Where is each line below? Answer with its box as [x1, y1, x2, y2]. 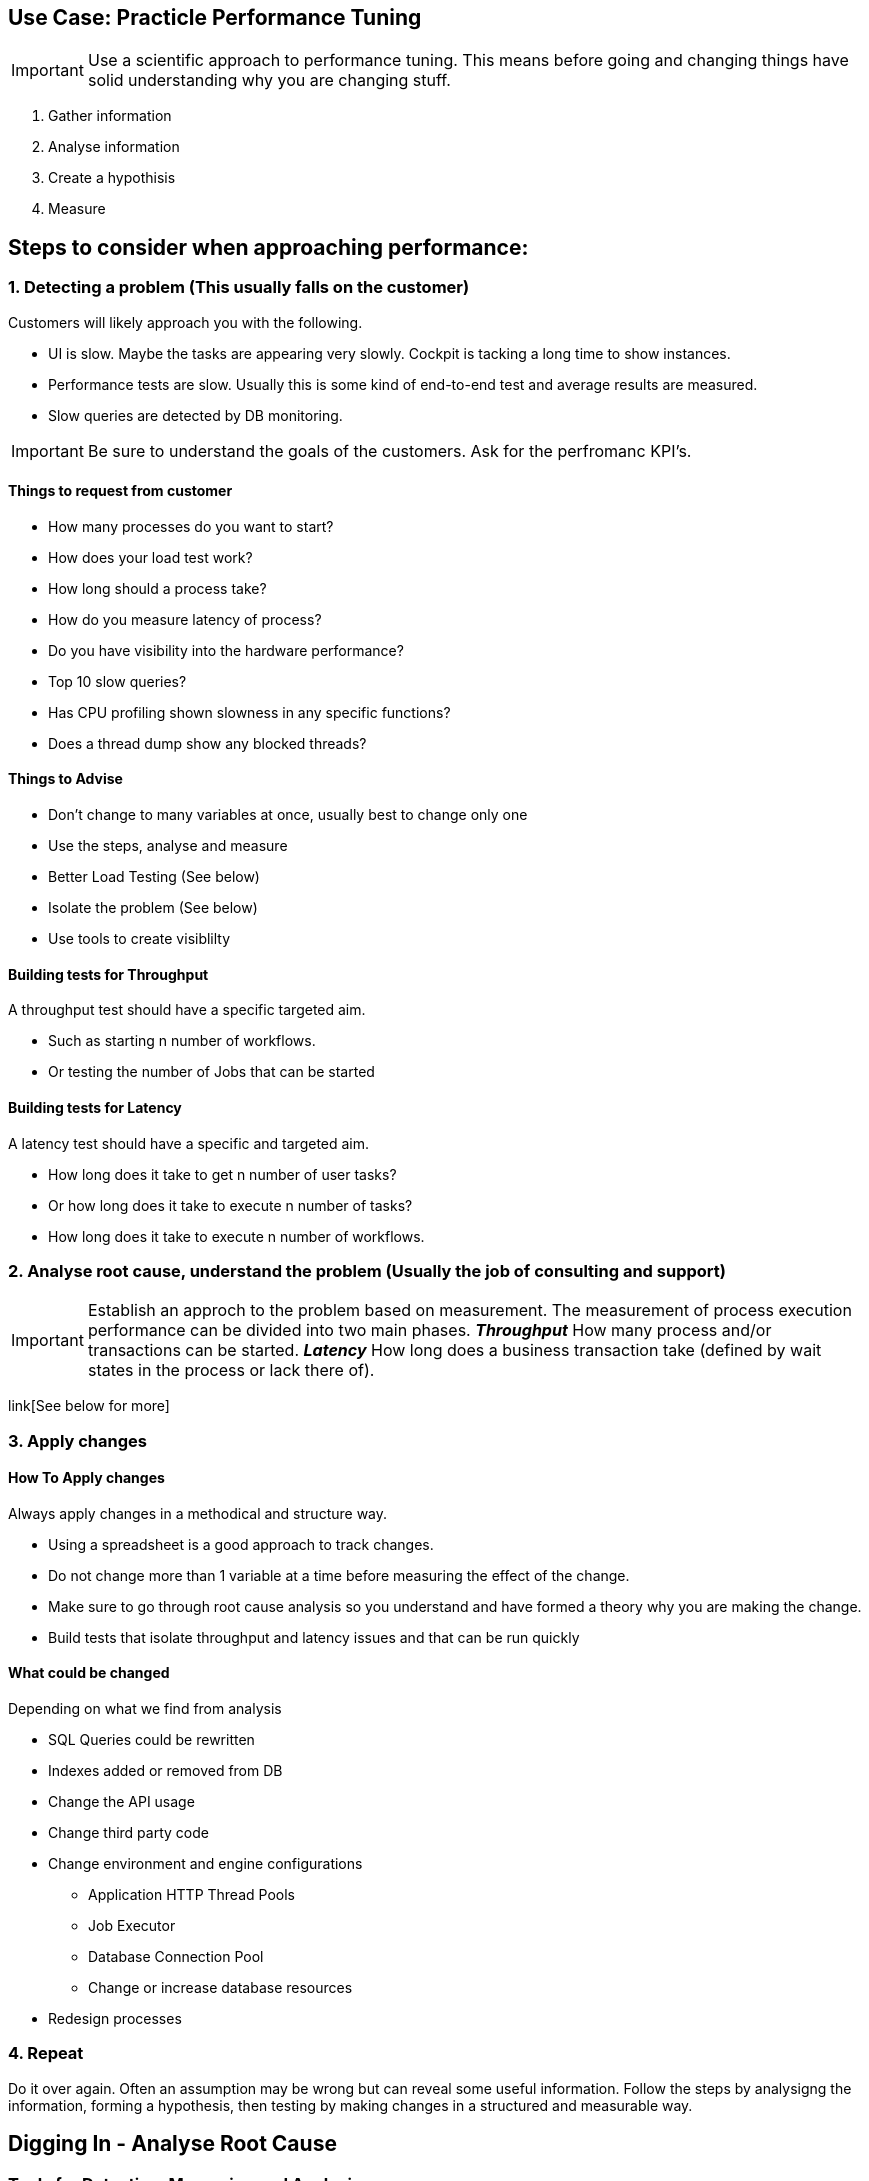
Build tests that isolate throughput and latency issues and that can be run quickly [48, 1628, 580, 1646]
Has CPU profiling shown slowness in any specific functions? [48, 703, 451, 721]
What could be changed [8, 1664, 170, 1682]
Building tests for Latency [8, 1098, 182, 1116]
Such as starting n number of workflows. [48, 1032, 316, 1050]
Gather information [48, 107, 172, 125]
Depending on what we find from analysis [8, 1700, 282, 1718]
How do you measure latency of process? [48, 610, 322, 628]
